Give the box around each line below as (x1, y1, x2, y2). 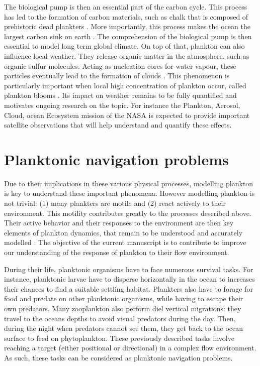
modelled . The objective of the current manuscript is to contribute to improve (4, 237, 246, 248)
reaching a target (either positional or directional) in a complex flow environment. (4, 342, 256, 353)
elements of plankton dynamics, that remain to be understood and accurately (4, 227, 243, 237)
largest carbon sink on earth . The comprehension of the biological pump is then (4, 31, 252, 41)
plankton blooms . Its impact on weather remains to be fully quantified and (4, 90, 237, 100)
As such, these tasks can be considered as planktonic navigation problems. (4, 352, 233, 362)
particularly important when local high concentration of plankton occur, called (4, 80, 246, 90)
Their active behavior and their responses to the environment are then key (4, 217, 234, 228)
